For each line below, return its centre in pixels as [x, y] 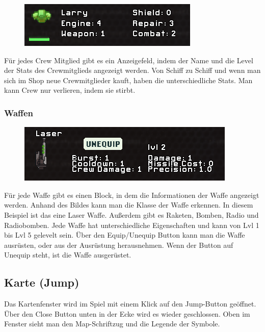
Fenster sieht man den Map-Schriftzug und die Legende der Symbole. [112, 324]
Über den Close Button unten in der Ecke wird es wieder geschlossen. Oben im [127, 313]
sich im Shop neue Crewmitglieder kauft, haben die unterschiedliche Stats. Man [128, 80]
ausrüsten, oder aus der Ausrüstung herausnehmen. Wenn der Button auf [119, 245]
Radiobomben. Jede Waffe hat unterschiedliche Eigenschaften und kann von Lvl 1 [132, 225]
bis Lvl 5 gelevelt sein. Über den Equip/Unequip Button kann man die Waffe [125, 235]
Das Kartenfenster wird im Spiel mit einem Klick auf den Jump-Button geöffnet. [130, 304]
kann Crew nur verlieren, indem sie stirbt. [70, 90]
